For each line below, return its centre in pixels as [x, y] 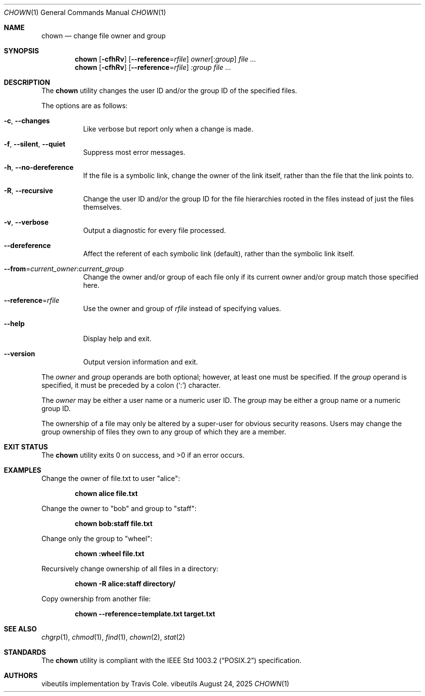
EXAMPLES [23, 470]
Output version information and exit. [140, 362]
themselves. [102, 207]
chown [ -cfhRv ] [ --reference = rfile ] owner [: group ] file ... [165, 59]
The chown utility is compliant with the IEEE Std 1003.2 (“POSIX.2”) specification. [172, 660]
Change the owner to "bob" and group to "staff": [119, 508]
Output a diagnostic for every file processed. [155, 230]
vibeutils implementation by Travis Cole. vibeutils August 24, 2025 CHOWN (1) [165, 684]
